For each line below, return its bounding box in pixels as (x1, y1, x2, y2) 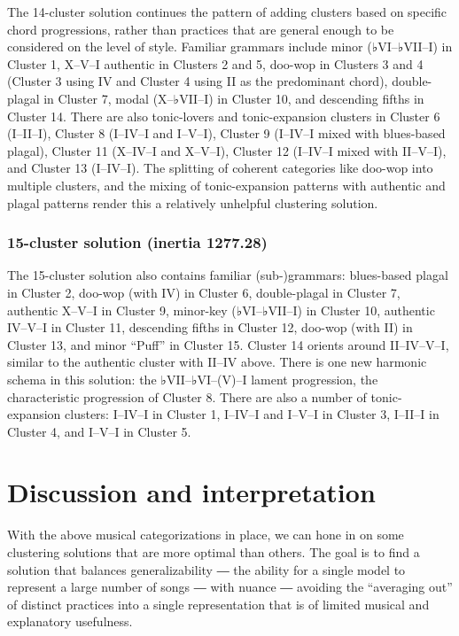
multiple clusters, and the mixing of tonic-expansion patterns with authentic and (7, 175, 446, 194)
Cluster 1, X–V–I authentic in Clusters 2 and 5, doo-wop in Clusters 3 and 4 (7, 54, 424, 73)
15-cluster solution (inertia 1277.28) (7, 231, 268, 253)
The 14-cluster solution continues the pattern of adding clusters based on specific (7, 3, 447, 20)
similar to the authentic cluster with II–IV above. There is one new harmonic (7, 353, 427, 371)
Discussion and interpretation (7, 474, 376, 510)
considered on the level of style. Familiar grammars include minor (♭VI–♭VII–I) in (7, 37, 453, 56)
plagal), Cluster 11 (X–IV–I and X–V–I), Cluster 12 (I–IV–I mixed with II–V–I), (7, 141, 447, 159)
